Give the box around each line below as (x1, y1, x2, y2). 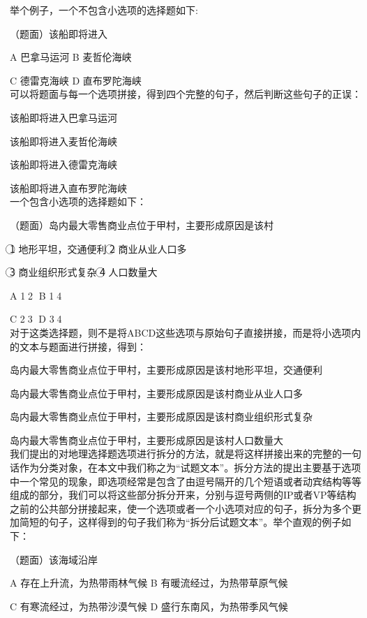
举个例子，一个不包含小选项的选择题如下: (10, 3, 198, 17)
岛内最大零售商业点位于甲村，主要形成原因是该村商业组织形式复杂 (10, 409, 313, 424)
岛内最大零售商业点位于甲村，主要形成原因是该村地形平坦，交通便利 (10, 362, 322, 377)
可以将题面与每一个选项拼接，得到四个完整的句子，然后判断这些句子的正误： (10, 87, 361, 101)
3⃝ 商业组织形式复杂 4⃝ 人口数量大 (10, 265, 158, 279)
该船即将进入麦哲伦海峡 (10, 133, 117, 148)
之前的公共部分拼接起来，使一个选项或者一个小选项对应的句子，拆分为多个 (10, 501, 352, 515)
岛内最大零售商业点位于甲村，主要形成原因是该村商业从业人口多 (10, 385, 303, 400)
